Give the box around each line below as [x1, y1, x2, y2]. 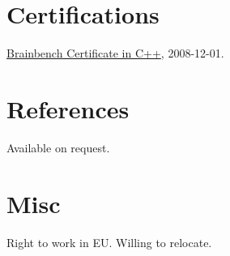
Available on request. [6, 139, 110, 156]
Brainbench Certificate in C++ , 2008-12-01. [6, 45, 224, 62]
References [6, 92, 130, 125]
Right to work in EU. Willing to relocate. [6, 233, 212, 250]
